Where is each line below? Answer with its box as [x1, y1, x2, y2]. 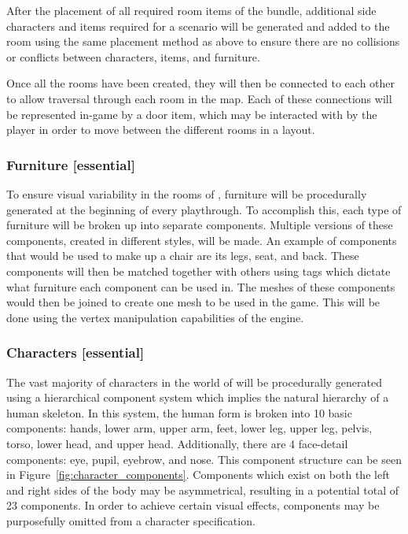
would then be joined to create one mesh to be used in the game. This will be [6, 294, 380, 310]
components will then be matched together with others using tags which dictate [6, 262, 391, 279]
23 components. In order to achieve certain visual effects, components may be [6, 497, 380, 514]
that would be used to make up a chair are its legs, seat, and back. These [6, 247, 359, 264]
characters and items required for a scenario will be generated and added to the [6, 17, 390, 34]
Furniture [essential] [6, 154, 135, 174]
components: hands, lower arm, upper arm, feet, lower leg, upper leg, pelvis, [6, 420, 373, 436]
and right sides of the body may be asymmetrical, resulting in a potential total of [6, 481, 399, 498]
